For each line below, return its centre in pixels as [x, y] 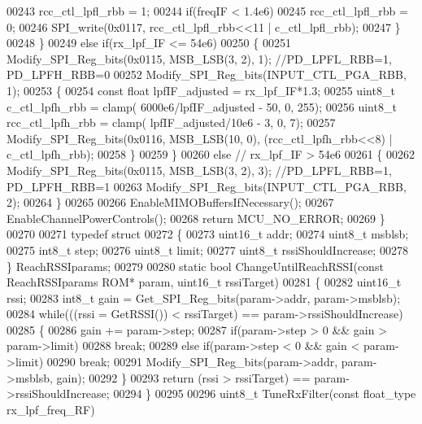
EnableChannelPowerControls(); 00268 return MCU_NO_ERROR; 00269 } [196, 218]
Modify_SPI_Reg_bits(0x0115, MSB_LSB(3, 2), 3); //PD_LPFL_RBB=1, [199, 170]
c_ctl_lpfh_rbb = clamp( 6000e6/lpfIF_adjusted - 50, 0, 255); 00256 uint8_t [202, 106]
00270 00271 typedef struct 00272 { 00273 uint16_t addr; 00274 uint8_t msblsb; [208, 234]
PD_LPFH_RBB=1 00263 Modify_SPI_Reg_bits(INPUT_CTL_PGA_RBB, [207, 186]
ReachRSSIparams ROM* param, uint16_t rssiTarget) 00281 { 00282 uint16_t [204, 282]
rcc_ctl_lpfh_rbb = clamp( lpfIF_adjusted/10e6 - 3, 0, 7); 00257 [171, 122]
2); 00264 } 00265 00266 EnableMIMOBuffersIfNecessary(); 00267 [170, 202]
